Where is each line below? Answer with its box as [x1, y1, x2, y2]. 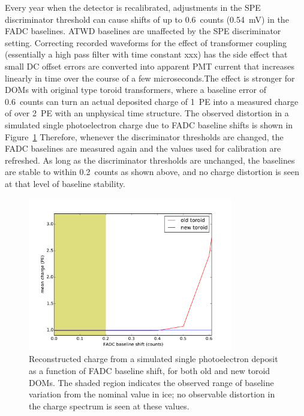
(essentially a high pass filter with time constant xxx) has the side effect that [5, 48, 288, 61]
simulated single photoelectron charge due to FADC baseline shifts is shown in [5, 118, 293, 131]
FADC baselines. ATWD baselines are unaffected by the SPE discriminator [5, 25, 281, 37]
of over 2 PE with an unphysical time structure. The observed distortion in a [5, 107, 289, 119]
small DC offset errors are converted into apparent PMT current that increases [5, 59, 294, 72]
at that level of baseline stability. [5, 177, 125, 189]
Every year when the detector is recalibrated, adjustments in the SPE [5, 1, 261, 13]
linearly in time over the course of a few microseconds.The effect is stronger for [5, 71, 295, 84]
